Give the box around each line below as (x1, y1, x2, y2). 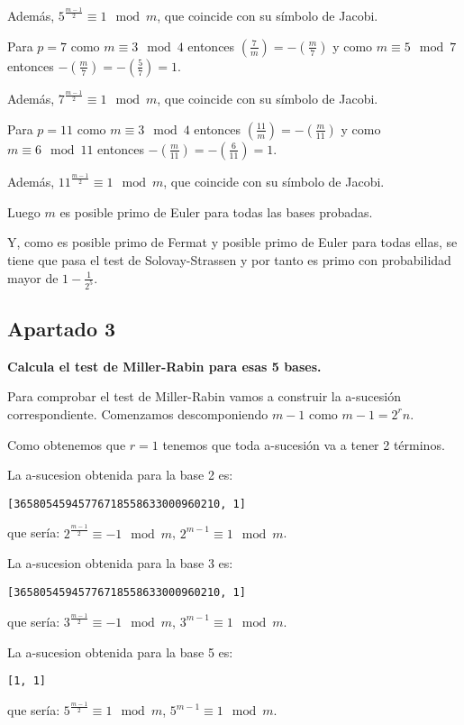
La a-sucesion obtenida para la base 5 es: (7, 642, 233, 661)
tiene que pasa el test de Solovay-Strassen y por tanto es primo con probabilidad (7, 251, 451, 270)
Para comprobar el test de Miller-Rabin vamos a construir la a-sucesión (7, 387, 401, 406)
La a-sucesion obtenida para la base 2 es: (7, 465, 233, 484)
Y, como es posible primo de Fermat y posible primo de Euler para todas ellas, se (7, 233, 458, 252)
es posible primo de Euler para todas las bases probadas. (59, 202, 373, 221)
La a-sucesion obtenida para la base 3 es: (7, 554, 233, 573)
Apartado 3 (7, 314, 116, 342)
